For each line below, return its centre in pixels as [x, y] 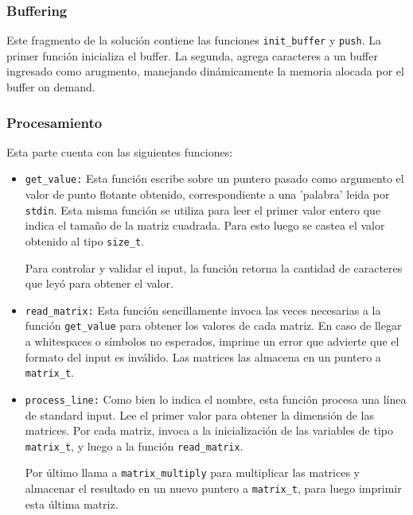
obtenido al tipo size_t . [84, 240]
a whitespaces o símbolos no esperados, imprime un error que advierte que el [212, 341]
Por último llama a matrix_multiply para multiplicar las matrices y [192, 472]
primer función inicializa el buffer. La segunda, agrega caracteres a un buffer [192, 55]
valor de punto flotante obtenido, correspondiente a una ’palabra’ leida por [207, 194]
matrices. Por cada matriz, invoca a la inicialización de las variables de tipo [209, 430]
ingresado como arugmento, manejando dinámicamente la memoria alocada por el [205, 71]
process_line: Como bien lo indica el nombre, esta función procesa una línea [216, 399]
